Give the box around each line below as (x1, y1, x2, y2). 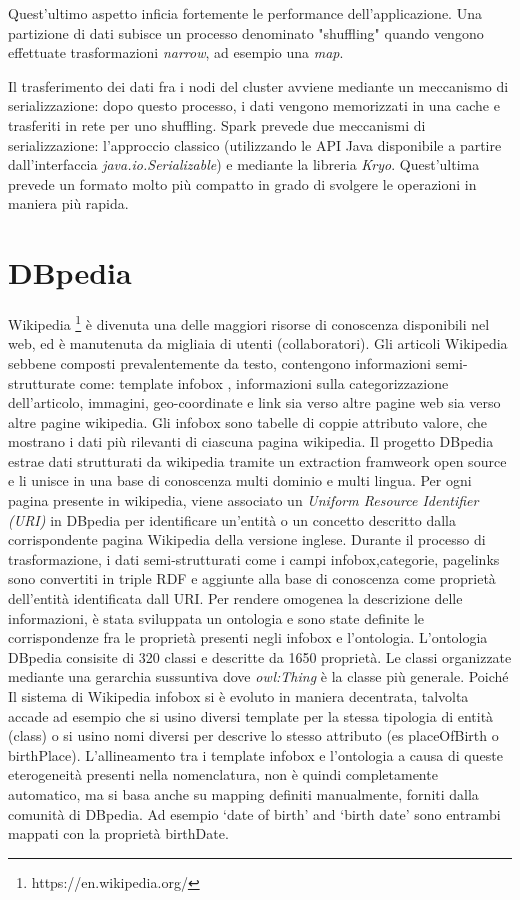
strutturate (8, 372, 76, 393)
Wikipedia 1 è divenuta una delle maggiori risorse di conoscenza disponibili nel (8, 311, 490, 334)
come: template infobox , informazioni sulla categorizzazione (79, 372, 449, 393)
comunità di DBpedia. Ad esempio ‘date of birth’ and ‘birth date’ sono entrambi (8, 803, 501, 824)
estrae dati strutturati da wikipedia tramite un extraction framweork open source (8, 450, 507, 471)
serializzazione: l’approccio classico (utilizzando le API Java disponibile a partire (8, 134, 502, 155)
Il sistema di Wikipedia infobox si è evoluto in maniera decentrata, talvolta (8, 686, 469, 706)
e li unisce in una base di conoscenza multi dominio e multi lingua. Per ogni (8, 470, 472, 491)
